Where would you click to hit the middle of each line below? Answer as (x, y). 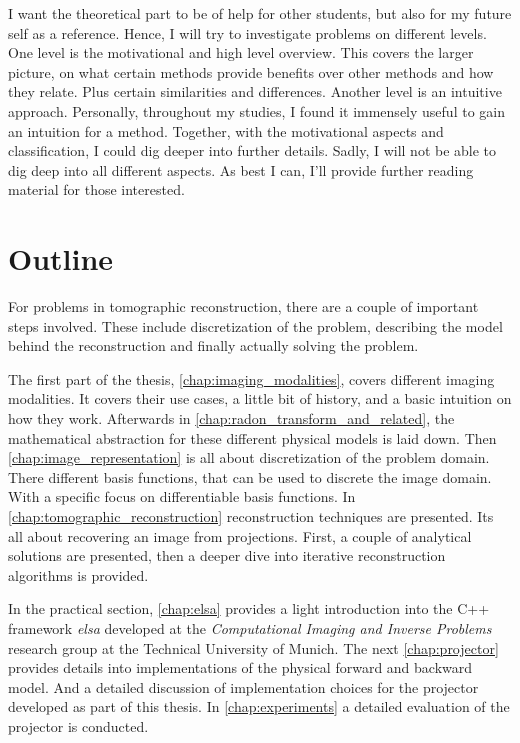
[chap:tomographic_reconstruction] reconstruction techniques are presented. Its (251, 516)
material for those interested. (96, 189)
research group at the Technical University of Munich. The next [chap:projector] (253, 647)
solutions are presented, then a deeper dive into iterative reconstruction (227, 555)
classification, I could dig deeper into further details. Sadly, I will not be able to (252, 150)
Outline (61, 258)
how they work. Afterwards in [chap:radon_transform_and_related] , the (231, 418)
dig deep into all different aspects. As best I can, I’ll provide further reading (241, 169)
